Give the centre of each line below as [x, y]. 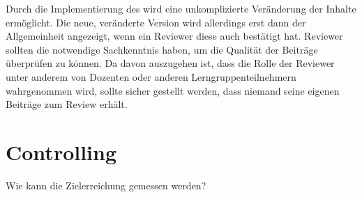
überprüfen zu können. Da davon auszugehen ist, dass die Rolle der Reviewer [170, 63]
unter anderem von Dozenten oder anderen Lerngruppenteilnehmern [151, 76]
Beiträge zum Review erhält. [67, 104]
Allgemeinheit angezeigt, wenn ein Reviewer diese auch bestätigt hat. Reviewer [174, 36]
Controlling [61, 151]
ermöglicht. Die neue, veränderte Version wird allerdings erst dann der [156, 22]
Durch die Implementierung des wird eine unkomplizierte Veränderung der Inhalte [181, 8]
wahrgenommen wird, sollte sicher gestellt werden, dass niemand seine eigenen [173, 90]
